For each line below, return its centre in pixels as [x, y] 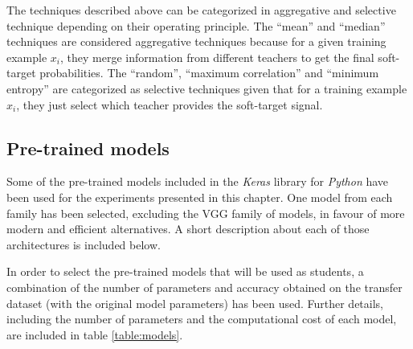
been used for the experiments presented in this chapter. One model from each [200, 197]
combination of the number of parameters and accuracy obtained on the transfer [204, 287]
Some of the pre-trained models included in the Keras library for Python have [198, 181]
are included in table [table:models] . [95, 334]
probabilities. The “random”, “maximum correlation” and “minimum [209, 73]
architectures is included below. [84, 244]
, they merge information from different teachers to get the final [217, 57]
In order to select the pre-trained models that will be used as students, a [185, 271]
